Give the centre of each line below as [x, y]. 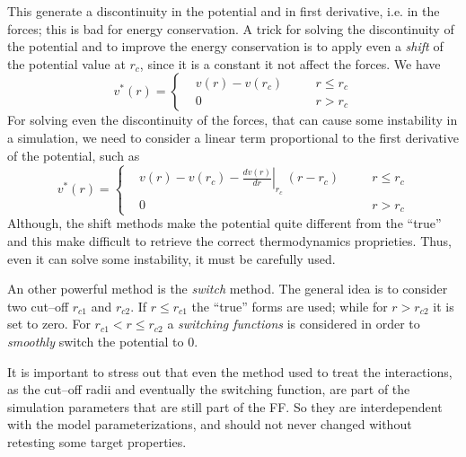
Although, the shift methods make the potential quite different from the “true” [224, 223]
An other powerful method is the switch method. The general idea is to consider [228, 289]
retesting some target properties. [97, 441]
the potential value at [66, 63]
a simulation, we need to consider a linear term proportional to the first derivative [233, 137]
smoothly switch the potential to [96, 341]
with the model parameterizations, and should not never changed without [210, 424]
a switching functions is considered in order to [294, 324]
